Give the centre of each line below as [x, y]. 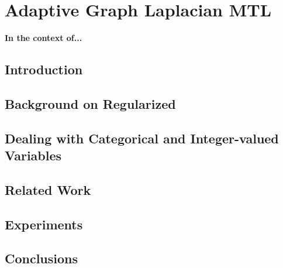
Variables [33, 155]
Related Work [48, 189]
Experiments [44, 224]
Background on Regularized [90, 103]
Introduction [44, 69]
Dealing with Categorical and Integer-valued [142, 138]
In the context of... [44, 38]
